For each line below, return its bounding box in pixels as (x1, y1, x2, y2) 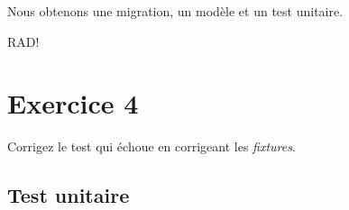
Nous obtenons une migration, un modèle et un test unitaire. (7, 2, 344, 20)
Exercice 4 (7, 85, 139, 122)
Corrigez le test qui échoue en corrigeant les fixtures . (7, 137, 296, 156)
